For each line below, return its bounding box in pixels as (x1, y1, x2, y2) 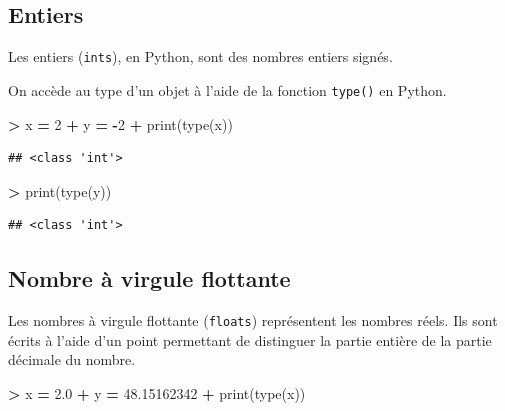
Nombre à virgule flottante (8, 263, 291, 294)
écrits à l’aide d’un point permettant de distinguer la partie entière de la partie (8, 329, 492, 350)
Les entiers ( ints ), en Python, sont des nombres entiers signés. (8, 46, 393, 67)
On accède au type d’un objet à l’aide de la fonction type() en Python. (8, 79, 447, 100)
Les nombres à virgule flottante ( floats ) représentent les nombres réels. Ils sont (8, 310, 498, 331)
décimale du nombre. (8, 349, 136, 370)
